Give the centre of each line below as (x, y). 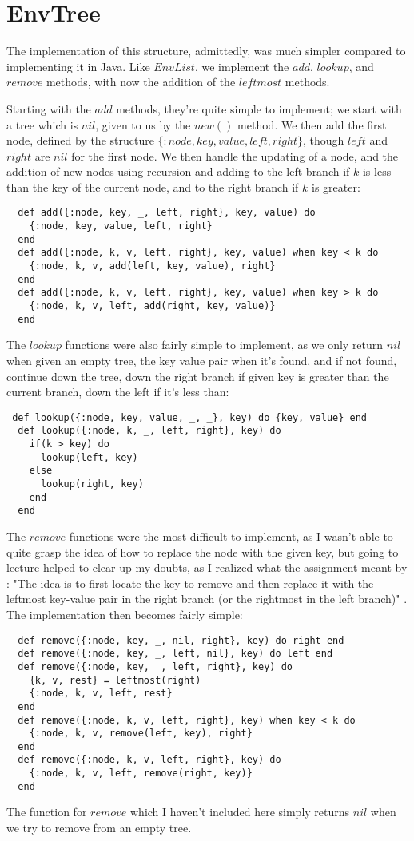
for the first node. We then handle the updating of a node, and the (235, 155)
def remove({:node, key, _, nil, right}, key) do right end (181, 640)
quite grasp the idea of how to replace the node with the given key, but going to (203, 551)
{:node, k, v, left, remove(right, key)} (141, 774)
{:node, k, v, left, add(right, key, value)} (152, 306)
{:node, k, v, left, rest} (101, 694)
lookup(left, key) (89, 457)
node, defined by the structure (80, 140)
